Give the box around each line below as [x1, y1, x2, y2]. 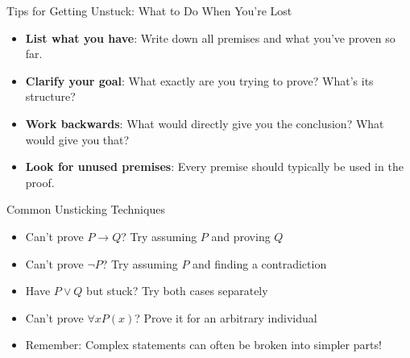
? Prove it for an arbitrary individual [135, 309, 317, 326]
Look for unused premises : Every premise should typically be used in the [25, 158, 404, 175]
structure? [25, 88, 76, 105]
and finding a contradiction [193, 255, 327, 272]
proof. [25, 173, 55, 190]
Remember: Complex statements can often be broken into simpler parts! [25, 336, 382, 353]
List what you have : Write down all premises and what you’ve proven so [25, 29, 396, 46]
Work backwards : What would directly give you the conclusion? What [25, 114, 384, 131]
